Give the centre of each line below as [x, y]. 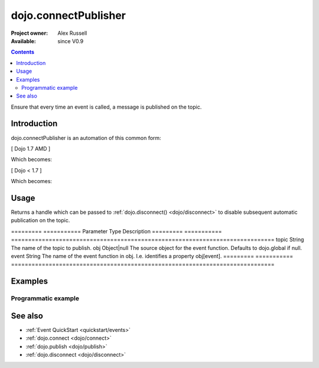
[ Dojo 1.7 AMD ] [31, 148]
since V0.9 [71, 41]
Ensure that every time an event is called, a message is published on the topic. [106, 107]
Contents [23, 52]
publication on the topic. [40, 220]
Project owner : [30, 33]
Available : [24, 41]
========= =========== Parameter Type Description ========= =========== [116, 231]
